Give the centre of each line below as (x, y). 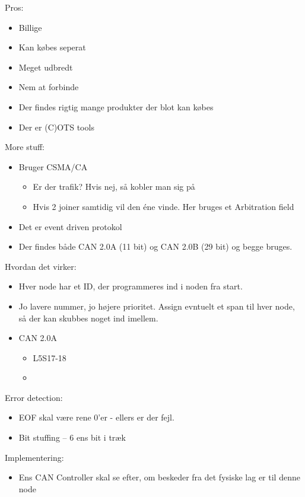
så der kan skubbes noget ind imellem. (88, 318)
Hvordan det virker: (41, 266)
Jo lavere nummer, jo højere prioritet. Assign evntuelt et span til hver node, (157, 306)
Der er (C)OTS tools (56, 127)
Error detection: (34, 397)
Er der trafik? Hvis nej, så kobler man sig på (114, 187)
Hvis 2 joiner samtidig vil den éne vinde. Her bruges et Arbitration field (163, 206)
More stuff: (25, 147)
